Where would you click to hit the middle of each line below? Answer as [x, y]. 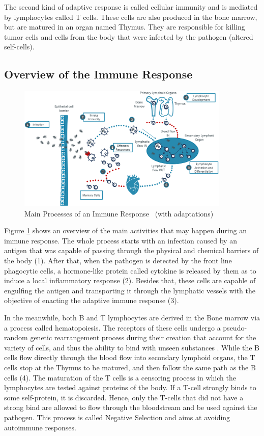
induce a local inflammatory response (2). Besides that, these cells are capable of [130, 280]
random [16, 337]
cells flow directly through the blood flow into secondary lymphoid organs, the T [130, 357]
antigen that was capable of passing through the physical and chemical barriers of [131, 250]
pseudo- [235, 327]
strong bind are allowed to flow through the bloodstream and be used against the [131, 407]
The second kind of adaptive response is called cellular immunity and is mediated [131, 7]
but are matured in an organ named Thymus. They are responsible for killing [125, 27]
